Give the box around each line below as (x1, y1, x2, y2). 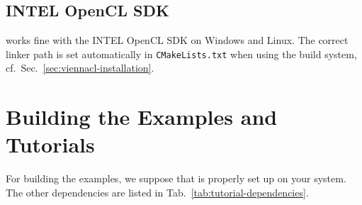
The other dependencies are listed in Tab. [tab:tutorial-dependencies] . (6, 184, 309, 199)
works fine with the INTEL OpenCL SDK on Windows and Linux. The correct (6, 33, 349, 48)
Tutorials (6, 130, 95, 159)
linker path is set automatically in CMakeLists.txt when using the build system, (6, 46, 357, 61)
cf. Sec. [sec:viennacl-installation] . (6, 60, 154, 75)
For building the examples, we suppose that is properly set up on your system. (6, 171, 346, 186)
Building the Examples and (6, 102, 278, 131)
